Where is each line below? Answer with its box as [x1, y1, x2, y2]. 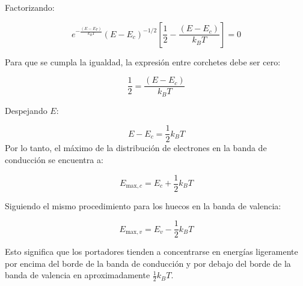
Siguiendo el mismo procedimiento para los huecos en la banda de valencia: [5, 199, 281, 212]
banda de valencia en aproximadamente [5, 269, 150, 281]
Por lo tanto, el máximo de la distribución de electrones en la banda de [5, 142, 267, 154]
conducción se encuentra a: [5, 153, 103, 165]
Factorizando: [5, 1, 55, 13]
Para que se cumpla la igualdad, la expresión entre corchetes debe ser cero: [5, 55, 281, 68]
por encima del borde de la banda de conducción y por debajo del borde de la [5, 257, 291, 269]
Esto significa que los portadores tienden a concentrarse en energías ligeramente [5, 245, 298, 258]
